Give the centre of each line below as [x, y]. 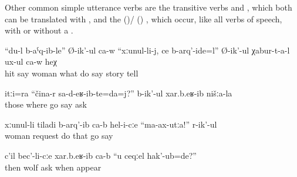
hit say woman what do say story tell [72, 73]
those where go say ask [46, 104]
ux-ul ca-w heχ [31, 61]
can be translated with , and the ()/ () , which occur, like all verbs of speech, [144, 19]
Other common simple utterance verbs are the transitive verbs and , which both [148, 7]
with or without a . [39, 30]
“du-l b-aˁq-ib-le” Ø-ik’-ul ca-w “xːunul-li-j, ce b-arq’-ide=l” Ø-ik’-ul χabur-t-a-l [147, 50]
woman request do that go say [59, 136]
